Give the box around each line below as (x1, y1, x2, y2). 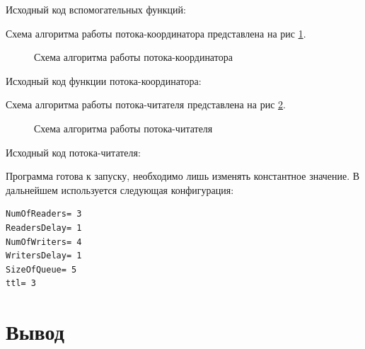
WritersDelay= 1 (6, 251, 82, 261)
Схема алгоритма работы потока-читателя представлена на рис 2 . (6, 97, 286, 112)
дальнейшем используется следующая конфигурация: (6, 182, 234, 197)
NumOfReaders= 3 (6, 209, 82, 219)
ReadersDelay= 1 (6, 222, 82, 233)
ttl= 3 (6, 278, 36, 289)
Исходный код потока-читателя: (6, 144, 141, 159)
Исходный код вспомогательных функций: (6, 2, 186, 16)
